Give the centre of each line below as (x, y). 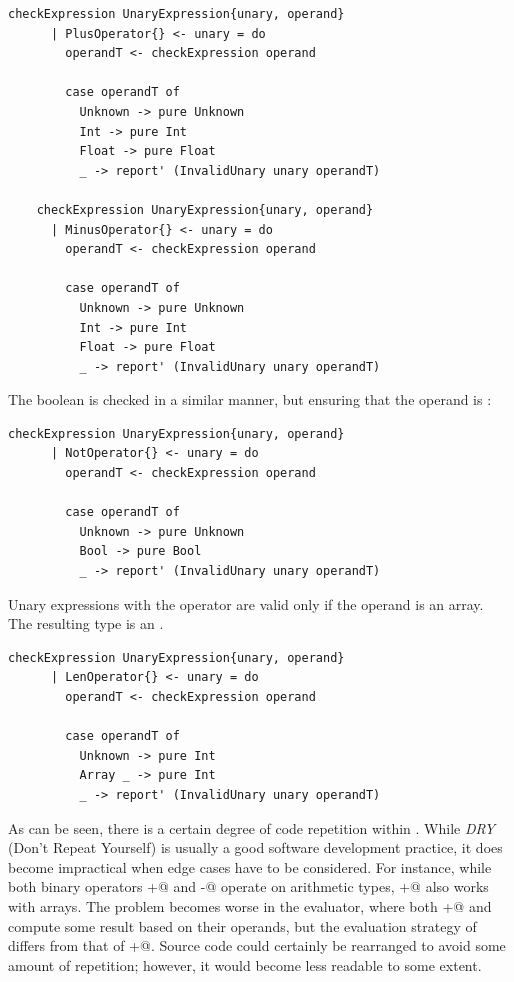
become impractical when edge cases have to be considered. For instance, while (250, 866)
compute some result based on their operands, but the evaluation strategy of (242, 925)
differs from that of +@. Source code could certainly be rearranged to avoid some (257, 945)
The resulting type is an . (86, 623)
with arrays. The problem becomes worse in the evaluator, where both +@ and (250, 905)
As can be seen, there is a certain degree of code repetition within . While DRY (252, 827)
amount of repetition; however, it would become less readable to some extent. (245, 964)
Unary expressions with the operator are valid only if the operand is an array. (246, 603)
